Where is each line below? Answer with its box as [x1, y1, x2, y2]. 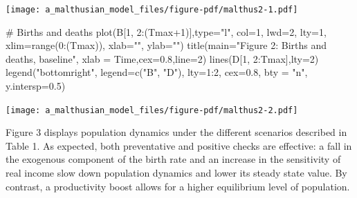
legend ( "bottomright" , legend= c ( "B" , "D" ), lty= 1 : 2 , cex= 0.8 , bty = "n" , [6, 65, 308, 79]
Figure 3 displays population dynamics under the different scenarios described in [6, 125, 347, 139]
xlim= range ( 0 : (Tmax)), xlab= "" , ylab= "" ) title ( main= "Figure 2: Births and [6, 38, 327, 52]
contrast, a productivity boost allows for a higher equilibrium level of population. [6, 179, 350, 193]
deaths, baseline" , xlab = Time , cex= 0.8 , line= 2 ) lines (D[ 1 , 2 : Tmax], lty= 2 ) [6, 51, 319, 66]
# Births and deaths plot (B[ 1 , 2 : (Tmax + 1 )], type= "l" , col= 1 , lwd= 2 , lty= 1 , [6, 24, 327, 39]
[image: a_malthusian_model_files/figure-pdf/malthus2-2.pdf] [6, 105, 298, 115]
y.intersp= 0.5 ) [6, 79, 66, 93]
